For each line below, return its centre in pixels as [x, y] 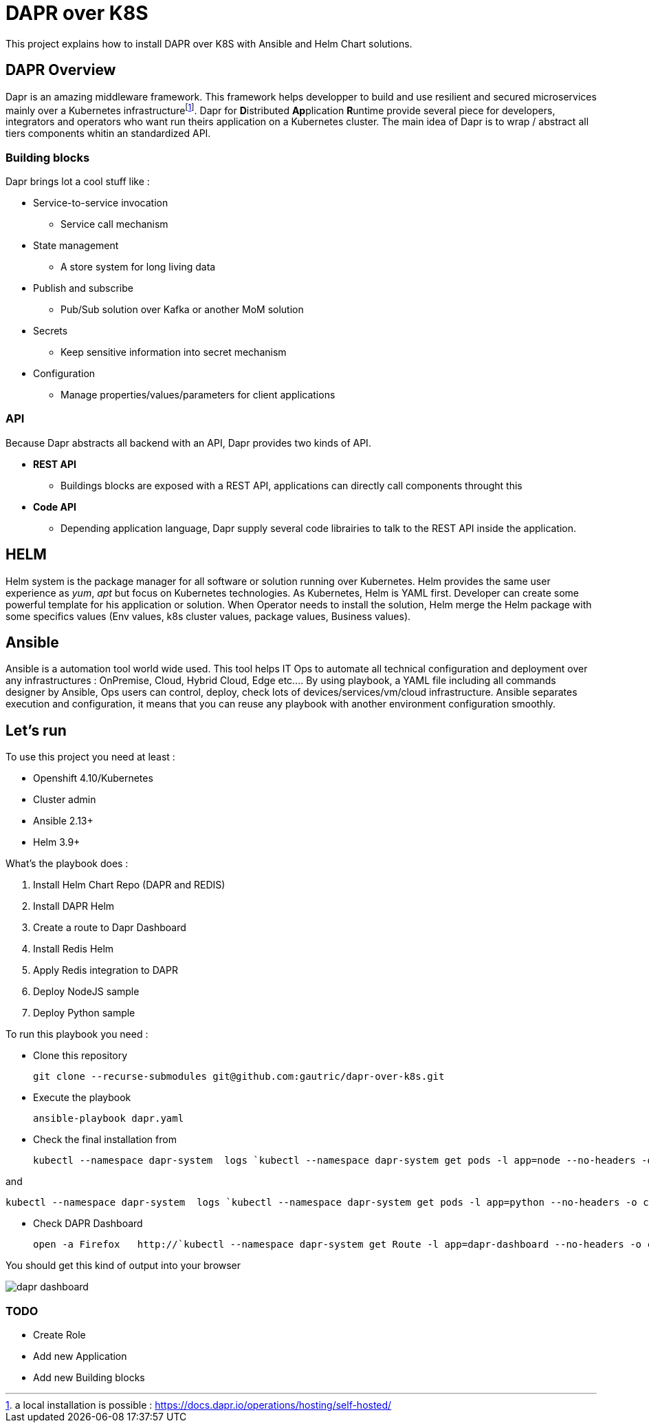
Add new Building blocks [89, 1378]
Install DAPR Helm [74, 906]
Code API [55, 507]
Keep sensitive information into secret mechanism [174, 352]
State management [76, 245]
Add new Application [80, 1356]
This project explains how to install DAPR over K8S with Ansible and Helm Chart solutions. [209, 43]
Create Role [59, 1335]
